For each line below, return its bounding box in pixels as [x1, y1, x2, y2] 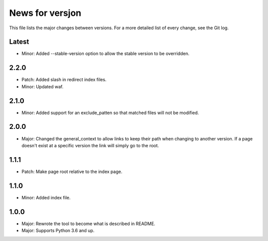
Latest [9, 38, 29, 46]
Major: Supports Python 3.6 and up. [21, 228, 95, 234]
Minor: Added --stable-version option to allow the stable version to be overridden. [21, 51, 190, 57]
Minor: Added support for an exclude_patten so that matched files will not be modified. [21, 110, 199, 116]
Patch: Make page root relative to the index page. [21, 169, 123, 175]
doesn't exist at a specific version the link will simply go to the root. [21, 142, 159, 148]
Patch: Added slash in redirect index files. [21, 77, 107, 83]
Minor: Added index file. [21, 194, 71, 200]
